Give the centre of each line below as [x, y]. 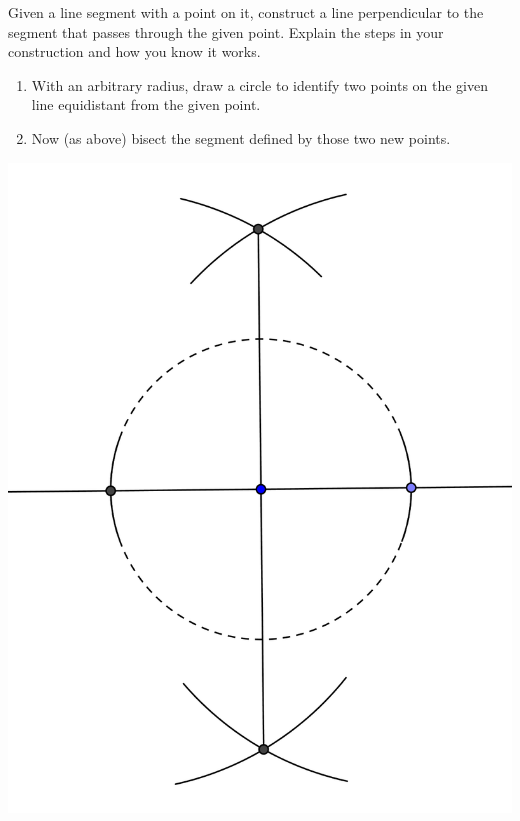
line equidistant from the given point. [146, 104]
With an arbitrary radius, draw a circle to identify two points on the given [259, 84]
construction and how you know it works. [134, 51]
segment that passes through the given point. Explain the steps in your [226, 31]
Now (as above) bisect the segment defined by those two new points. [241, 137]
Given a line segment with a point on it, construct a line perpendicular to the [246, 12]
